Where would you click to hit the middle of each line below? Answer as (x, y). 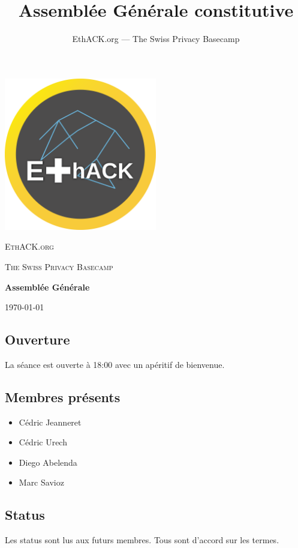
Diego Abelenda (48, 462)
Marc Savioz (41, 482)
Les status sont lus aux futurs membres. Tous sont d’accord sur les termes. (142, 540)
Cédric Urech (43, 442)
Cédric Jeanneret (50, 422)
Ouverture (37, 339)
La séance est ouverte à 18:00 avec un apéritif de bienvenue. (115, 364)
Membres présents (63, 396)
